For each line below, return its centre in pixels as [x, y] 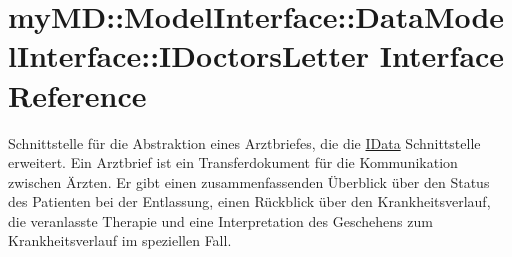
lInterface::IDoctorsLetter [189, 55]
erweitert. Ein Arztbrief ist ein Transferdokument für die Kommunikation [233, 162]
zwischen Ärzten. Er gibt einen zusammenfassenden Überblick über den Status [249, 181]
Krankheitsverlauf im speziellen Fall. [120, 240]
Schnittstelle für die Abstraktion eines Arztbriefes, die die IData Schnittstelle [244, 142]
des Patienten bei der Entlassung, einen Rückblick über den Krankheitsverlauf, [249, 201]
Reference [77, 94]
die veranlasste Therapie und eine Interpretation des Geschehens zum [220, 220]
